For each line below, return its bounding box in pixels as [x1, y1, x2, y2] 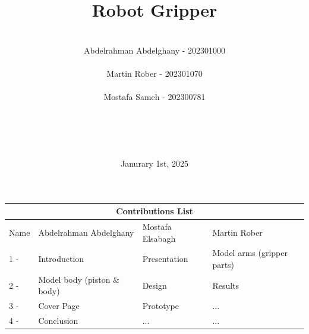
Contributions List [116, 205, 193, 217]
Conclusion [38, 314, 78, 327]
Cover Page [38, 299, 80, 312]
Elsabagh [142, 232, 176, 244]
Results [212, 279, 239, 291]
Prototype [142, 299, 179, 312]
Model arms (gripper [212, 246, 288, 259]
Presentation [142, 252, 188, 265]
